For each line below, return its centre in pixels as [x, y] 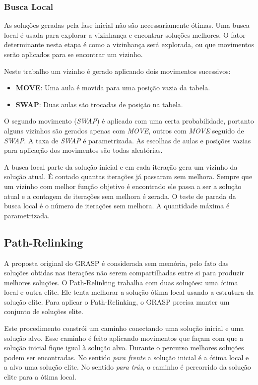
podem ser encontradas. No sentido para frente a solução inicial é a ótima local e [127, 357]
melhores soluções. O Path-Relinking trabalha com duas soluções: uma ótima [121, 282]
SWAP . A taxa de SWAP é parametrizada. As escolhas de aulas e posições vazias [128, 140]
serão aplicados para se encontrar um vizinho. [73, 54]
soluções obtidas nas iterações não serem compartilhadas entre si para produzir [124, 273]
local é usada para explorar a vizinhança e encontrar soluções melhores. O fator [125, 34]
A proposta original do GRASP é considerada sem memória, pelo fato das [116, 263]
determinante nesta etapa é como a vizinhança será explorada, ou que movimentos [129, 44]
